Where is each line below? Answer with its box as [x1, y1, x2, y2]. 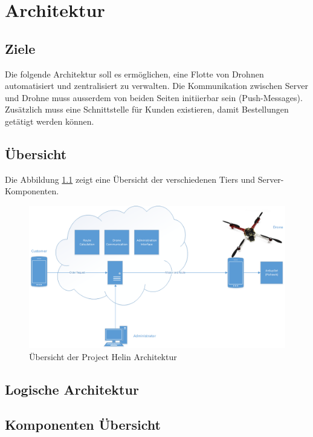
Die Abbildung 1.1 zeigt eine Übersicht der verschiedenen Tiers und [5, 172, 255, 185]
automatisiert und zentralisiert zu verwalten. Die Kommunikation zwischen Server [5, 79, 308, 92]
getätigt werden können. [5, 114, 94, 127]
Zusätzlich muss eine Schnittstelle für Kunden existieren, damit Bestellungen [5, 103, 289, 116]
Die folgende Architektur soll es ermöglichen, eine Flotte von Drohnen [5, 67, 264, 80]
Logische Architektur [5, 379, 139, 398]
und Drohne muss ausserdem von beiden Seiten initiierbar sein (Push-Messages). [5, 91, 303, 103]
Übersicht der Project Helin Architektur [29, 350, 177, 363]
